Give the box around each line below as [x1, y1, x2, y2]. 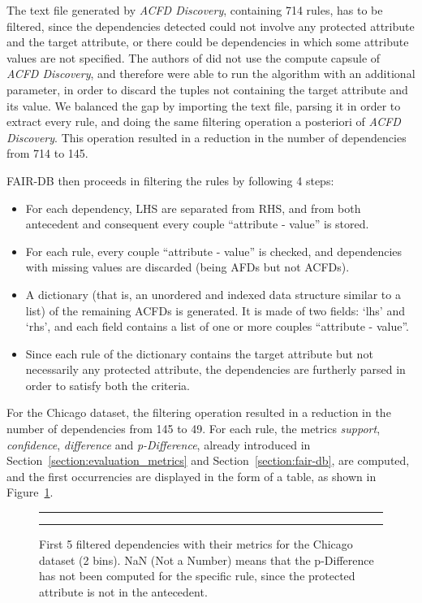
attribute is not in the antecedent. [39, 583, 208, 600]
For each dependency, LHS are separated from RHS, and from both [25, 199, 361, 216]
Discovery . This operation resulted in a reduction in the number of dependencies [6, 128, 407, 145]
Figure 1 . [6, 484, 54, 501]
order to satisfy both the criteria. [25, 376, 190, 393]
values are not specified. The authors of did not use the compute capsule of [6, 49, 381, 66]
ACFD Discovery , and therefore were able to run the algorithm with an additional [6, 65, 416, 82]
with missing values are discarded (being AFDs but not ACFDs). [25, 258, 350, 275]
